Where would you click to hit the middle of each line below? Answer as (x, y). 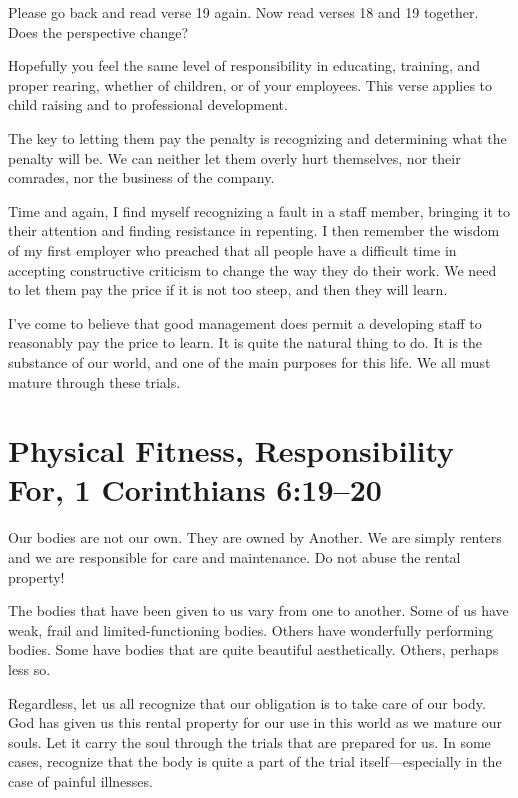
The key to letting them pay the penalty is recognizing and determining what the (257, 137)
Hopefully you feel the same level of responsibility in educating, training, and (244, 65)
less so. (29, 668)
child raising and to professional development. (148, 104)
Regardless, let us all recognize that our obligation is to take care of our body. (247, 702)
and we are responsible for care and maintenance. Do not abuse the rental (234, 557)
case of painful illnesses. (80, 780)
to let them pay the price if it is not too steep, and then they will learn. (228, 289)
